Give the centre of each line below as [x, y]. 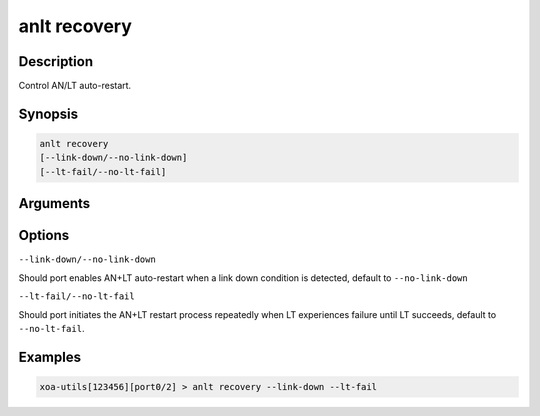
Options [44, 235]
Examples [50, 356]
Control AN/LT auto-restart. [75, 86]
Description [56, 61]
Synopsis [48, 113]
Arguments [54, 203]
